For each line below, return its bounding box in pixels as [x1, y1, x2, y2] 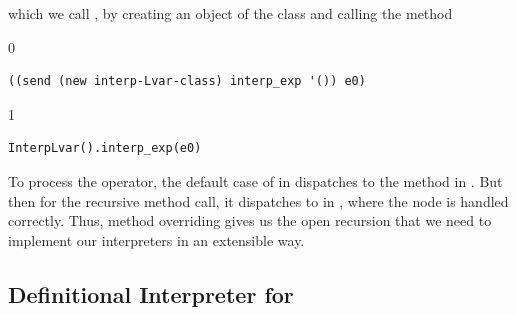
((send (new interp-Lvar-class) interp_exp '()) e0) [8, 74, 366, 89]
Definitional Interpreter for [8, 278, 294, 309]
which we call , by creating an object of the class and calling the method [8, 3, 453, 23]
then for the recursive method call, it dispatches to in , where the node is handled [8, 190, 509, 211]
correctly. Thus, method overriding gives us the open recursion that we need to [8, 210, 492, 231]
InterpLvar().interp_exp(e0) [8, 141, 202, 156]
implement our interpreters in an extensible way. [8, 229, 305, 250]
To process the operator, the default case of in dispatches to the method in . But [8, 170, 503, 191]
